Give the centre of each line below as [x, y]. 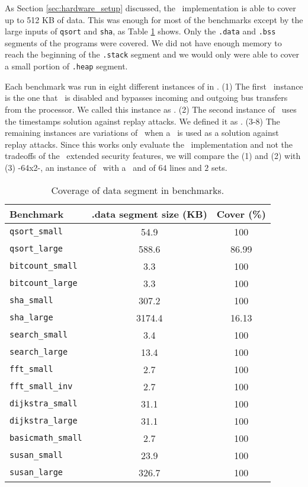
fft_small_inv [41, 386]
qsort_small [36, 231]
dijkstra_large [44, 421]
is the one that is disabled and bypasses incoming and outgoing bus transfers [146, 98]
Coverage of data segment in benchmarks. [138, 190]
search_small [39, 335]
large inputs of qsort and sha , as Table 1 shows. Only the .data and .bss [140, 31]
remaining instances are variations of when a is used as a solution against [142, 133]
